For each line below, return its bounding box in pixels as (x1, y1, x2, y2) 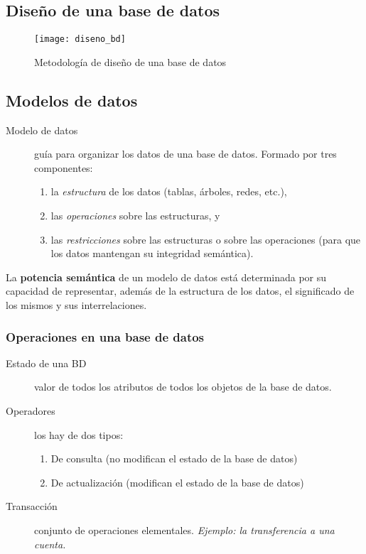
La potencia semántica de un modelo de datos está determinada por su (6, 269, 327, 284)
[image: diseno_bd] (34, 34, 126, 45)
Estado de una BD (6, 355, 87, 370)
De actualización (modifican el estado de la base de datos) (50, 474, 304, 489)
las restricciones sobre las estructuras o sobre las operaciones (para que (50, 232, 361, 246)
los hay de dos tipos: (34, 427, 124, 442)
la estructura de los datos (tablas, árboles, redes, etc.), (50, 184, 287, 199)
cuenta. (34, 536, 66, 551)
